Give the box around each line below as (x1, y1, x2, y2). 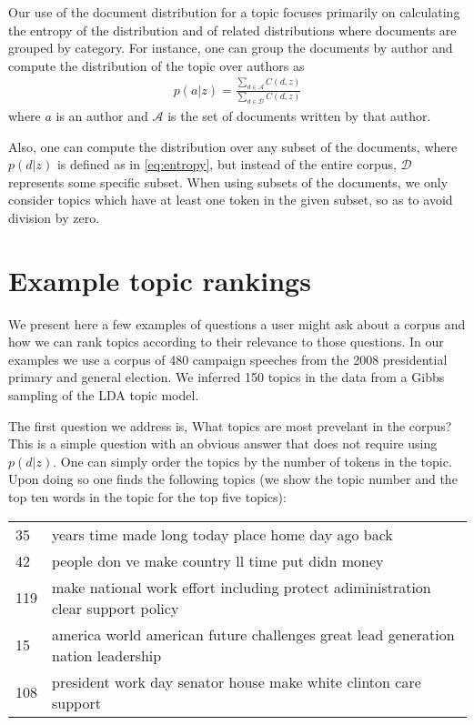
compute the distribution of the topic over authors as (8, 55, 305, 75)
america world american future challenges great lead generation (52, 623, 455, 645)
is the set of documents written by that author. (167, 106, 431, 125)
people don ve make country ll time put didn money (52, 549, 384, 571)
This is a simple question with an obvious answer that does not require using (8, 434, 438, 453)
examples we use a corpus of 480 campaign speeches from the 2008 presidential (8, 349, 448, 368)
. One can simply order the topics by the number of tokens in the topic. (53, 451, 452, 470)
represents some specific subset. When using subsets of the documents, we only (8, 172, 449, 191)
